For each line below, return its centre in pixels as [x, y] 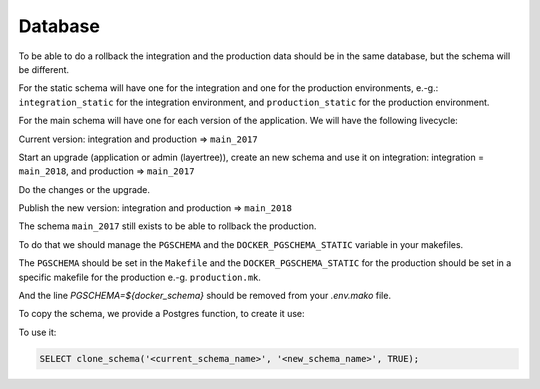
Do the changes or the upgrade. [84, 189]
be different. [44, 69]
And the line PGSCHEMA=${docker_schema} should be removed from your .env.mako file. [205, 296]
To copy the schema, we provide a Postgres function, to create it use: [161, 314]
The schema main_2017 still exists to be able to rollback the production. [167, 226]
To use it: [37, 332]
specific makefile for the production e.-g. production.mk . [140, 277]
